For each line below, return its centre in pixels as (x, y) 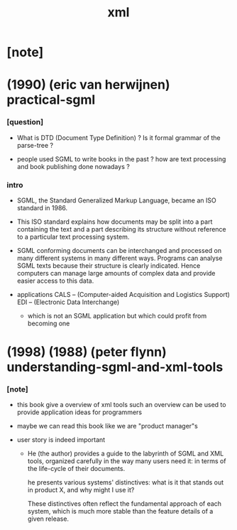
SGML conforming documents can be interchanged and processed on (119, 250)
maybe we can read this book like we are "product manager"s (107, 426)
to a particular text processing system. (73, 237)
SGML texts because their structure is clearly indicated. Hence (109, 265)
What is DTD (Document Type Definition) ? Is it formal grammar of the (118, 137)
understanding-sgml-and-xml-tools (115, 367)
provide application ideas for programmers (79, 412)
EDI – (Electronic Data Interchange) (68, 302)
